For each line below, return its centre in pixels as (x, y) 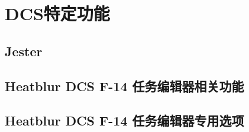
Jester (24, 51)
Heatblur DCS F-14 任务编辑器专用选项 (124, 120)
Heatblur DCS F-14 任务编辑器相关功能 (124, 86)
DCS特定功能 (57, 13)
